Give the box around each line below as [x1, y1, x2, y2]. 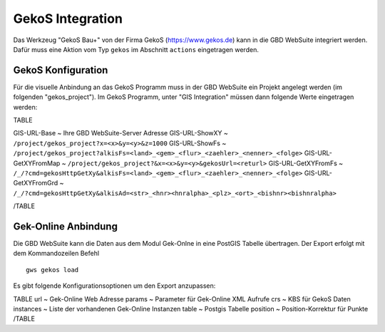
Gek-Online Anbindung [13, 220, 118, 232]
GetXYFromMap [13, 159, 61, 167]
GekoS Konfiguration [13, 64, 108, 76]
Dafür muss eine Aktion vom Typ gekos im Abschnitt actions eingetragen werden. [13, 45, 260, 53]
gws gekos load [26, 266, 79, 274]
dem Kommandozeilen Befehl [13, 249, 100, 258]
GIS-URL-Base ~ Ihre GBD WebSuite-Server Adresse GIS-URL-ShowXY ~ [13, 129, 228, 138]
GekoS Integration [13, 11, 123, 26]
